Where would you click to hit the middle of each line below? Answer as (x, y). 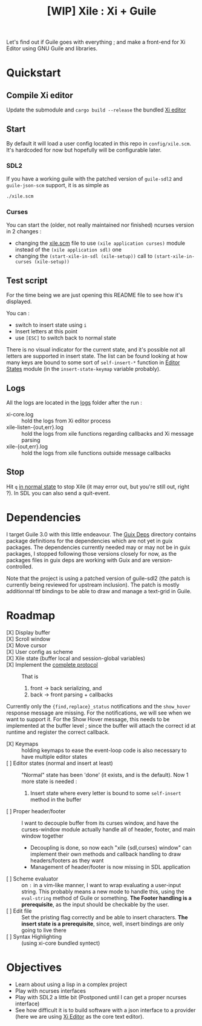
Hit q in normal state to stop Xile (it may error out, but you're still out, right (98, 487)
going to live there (44, 930)
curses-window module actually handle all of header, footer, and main (108, 829)
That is (30, 676)
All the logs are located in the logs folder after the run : (74, 403)
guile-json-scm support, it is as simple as (58, 185)
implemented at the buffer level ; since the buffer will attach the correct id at (101, 725)
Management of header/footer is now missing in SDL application (110, 867)
